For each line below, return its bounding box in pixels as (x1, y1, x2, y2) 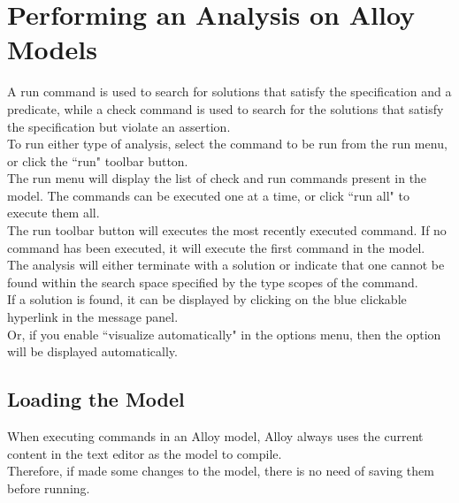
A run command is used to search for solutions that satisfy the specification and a (7, 82, 452, 101)
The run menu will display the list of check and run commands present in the (7, 169, 427, 187)
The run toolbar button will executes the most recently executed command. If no (7, 221, 447, 240)
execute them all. (7, 203, 100, 222)
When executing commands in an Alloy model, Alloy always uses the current (7, 427, 424, 446)
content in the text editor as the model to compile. (7, 444, 282, 462)
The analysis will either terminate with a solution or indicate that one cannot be (7, 255, 445, 274)
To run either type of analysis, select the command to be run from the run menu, (7, 134, 448, 153)
